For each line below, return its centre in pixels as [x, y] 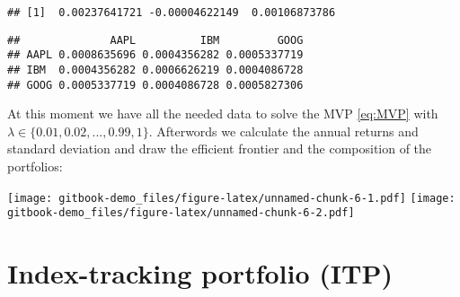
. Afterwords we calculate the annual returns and [283, 131]
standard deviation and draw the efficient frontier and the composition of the [220, 148]
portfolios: [35, 166]
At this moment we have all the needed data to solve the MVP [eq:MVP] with [223, 114]
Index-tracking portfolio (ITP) [200, 273]
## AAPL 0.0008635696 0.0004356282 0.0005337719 [155, 55]
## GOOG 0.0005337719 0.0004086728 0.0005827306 [155, 85]
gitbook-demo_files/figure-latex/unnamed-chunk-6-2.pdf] [181, 213]
